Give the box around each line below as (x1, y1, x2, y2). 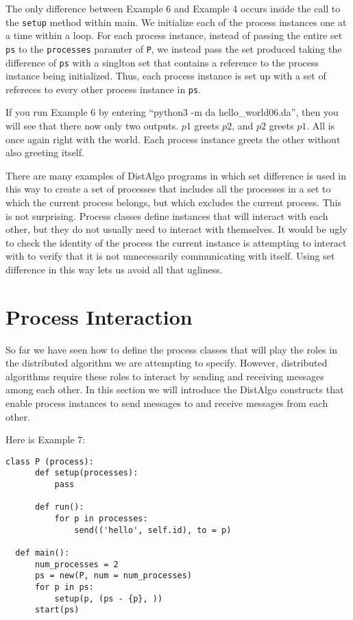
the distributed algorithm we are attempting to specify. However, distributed (5, 356, 328, 370)
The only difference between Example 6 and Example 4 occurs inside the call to (5, 1, 341, 15)
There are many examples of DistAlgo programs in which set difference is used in (5, 168, 347, 182)
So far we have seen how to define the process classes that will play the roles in (5, 342, 337, 356)
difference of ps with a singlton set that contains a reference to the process (5, 55, 319, 69)
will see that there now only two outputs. (5, 119, 179, 132)
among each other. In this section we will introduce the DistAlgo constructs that (5, 382, 344, 397)
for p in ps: (34, 582, 94, 593)
